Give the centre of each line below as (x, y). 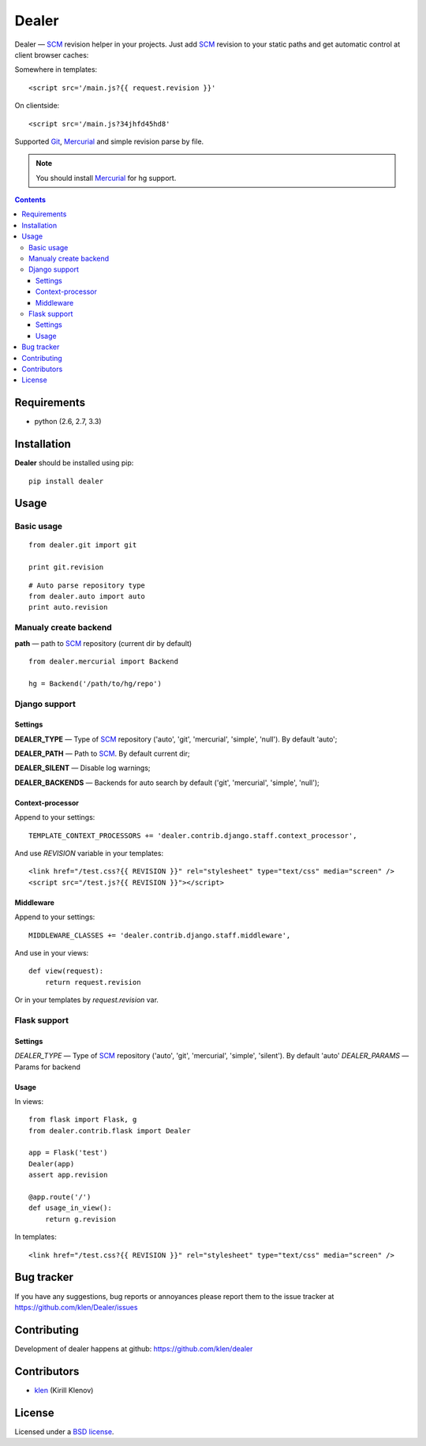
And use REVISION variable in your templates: (89, 854)
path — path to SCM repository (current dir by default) (103, 643)
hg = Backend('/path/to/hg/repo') (95, 684)
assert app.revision (68, 1175)
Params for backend (47, 1067)
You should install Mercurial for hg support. (106, 178)
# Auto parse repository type (87, 585)
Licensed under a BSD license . (64, 1431)
